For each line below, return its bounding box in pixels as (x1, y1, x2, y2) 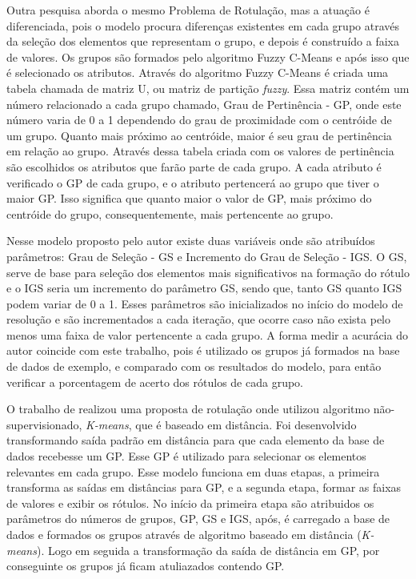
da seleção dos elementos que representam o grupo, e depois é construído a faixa (6, 33, 399, 50)
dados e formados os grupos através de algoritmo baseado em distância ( (6, 526, 362, 542)
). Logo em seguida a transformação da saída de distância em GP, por (36, 541, 380, 558)
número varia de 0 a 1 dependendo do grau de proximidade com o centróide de (6, 111, 392, 128)
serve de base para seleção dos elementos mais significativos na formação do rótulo (6, 263, 410, 280)
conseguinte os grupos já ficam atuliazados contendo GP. (6, 557, 285, 574)
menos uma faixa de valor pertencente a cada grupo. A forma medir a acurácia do (6, 326, 408, 343)
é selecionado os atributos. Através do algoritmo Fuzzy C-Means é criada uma (6, 64, 389, 81)
